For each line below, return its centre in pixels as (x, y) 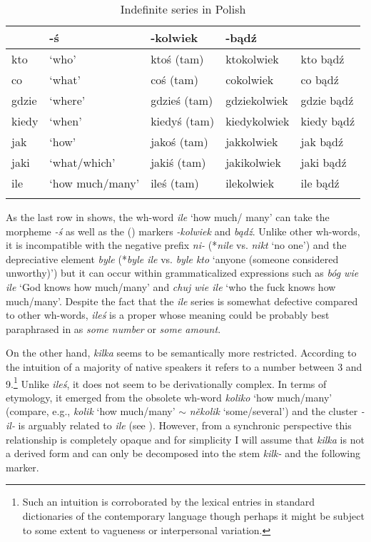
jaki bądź (324, 162)
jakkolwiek (252, 142)
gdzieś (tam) (182, 100)
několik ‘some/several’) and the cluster (274, 411)
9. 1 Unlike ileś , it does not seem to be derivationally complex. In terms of (166, 382)
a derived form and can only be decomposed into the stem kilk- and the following (183, 453)
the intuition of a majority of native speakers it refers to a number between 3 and (184, 366)
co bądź (320, 80)
